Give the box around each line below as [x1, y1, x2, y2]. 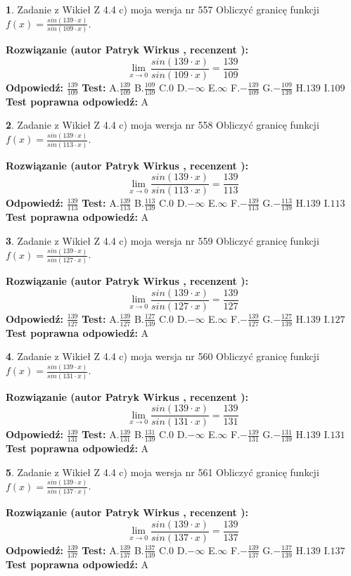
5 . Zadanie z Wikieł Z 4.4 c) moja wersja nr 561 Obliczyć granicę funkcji [6, 464, 319, 479]
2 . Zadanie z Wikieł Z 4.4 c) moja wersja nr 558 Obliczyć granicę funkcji [6, 117, 319, 132]
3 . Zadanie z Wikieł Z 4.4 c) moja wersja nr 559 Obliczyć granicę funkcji [6, 233, 319, 248]
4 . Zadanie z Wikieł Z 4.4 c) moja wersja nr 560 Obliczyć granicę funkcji [6, 349, 319, 364]
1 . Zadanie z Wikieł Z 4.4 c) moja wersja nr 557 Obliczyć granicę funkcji [6, 2, 319, 16]
